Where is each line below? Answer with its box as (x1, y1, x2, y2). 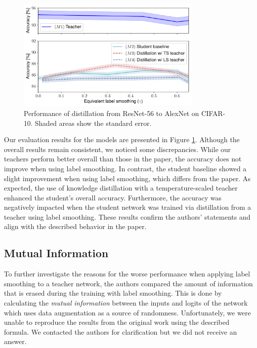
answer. (4, 336, 27, 347)
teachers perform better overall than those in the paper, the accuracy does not (4, 154, 242, 164)
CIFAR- (201, 108, 225, 118)
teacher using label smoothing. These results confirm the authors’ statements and (4, 211, 251, 222)
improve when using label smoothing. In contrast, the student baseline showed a (4, 163, 247, 173)
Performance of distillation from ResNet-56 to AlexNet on (24, 108, 199, 118)
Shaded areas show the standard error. (35, 117, 152, 128)
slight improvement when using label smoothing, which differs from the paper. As (4, 173, 251, 183)
